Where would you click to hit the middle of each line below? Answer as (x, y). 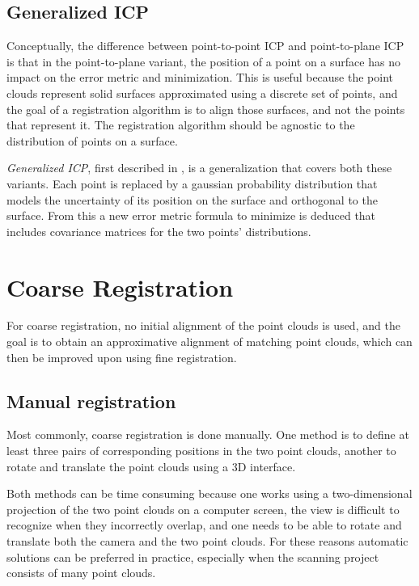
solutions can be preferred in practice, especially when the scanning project (193, 556)
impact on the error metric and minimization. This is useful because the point (200, 77)
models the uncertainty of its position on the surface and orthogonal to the (192, 199)
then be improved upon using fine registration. (122, 357)
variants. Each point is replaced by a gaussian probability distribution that (192, 183)
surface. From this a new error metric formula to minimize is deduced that (191, 215)
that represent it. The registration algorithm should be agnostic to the (181, 125)
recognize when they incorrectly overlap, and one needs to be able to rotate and (204, 525)
